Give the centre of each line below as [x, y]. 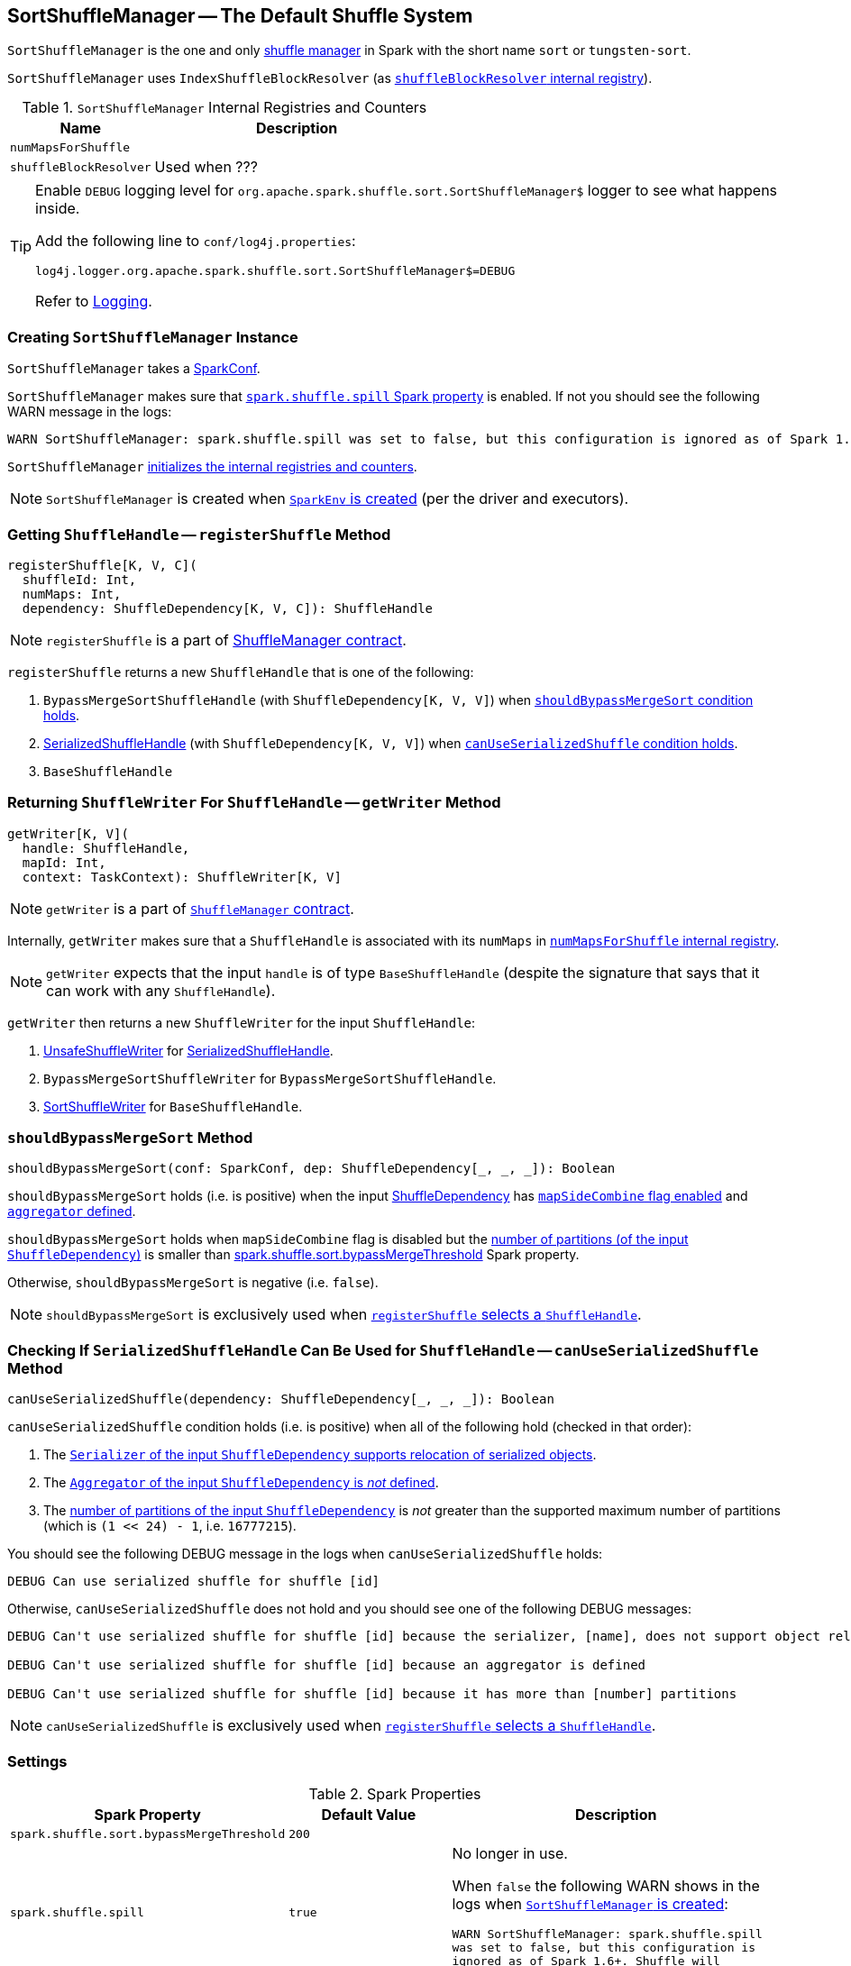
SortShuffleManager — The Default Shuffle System [240, 16]
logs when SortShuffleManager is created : [590, 1903]
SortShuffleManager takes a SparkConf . [134, 369]
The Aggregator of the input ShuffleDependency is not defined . [241, 1483]
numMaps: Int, [72, 594]
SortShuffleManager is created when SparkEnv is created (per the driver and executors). [338, 499]
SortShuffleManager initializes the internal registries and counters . [212, 467]
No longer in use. [510, 1853]
